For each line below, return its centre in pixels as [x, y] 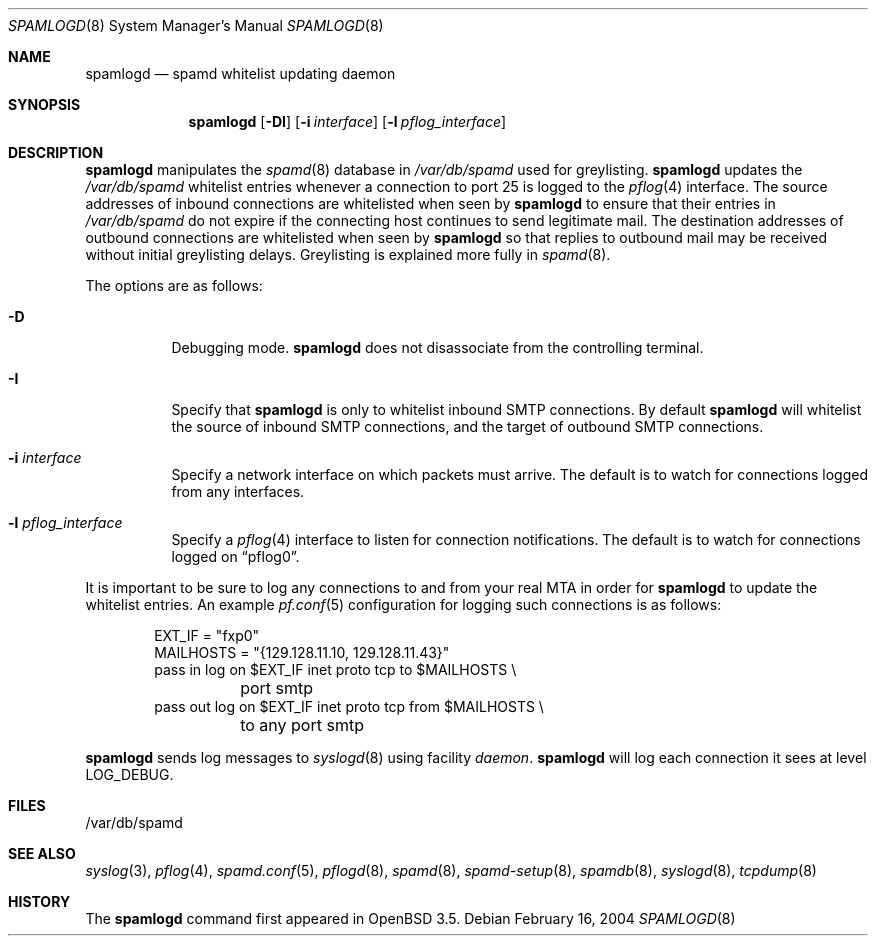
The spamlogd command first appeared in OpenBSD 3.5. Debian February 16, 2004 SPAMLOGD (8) [410, 918]
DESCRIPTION [56, 152]
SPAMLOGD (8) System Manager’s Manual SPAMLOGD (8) [196, 25]
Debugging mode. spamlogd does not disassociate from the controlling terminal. [437, 347]
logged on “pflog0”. [235, 556]
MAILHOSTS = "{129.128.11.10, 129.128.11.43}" [302, 652]
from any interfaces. [238, 491]
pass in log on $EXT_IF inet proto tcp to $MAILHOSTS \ [335, 669]
